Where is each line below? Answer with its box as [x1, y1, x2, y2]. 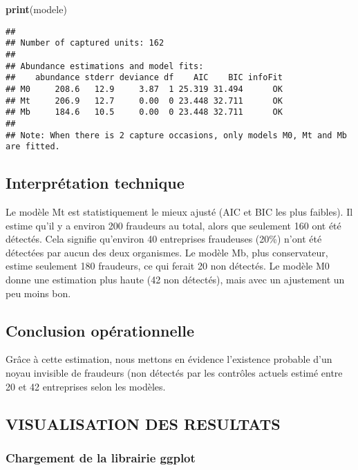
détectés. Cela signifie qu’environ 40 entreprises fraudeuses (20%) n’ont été [6, 232, 322, 246]
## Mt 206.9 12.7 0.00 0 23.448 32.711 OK [6, 95, 283, 106]
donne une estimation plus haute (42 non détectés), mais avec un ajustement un [6, 272, 345, 286]
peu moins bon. [6, 285, 71, 300]
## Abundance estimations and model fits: [6, 61, 204, 71]
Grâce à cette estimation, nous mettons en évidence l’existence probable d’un [6, 352, 332, 366]
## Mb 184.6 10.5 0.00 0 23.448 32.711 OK [6, 107, 283, 117]
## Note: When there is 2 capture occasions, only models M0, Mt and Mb [6, 130, 347, 140]
